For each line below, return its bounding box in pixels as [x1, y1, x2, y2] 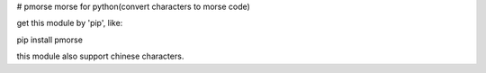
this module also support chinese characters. [16, 50, 184, 62]
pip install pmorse [16, 34, 83, 45]
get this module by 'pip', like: [16, 18, 123, 29]
